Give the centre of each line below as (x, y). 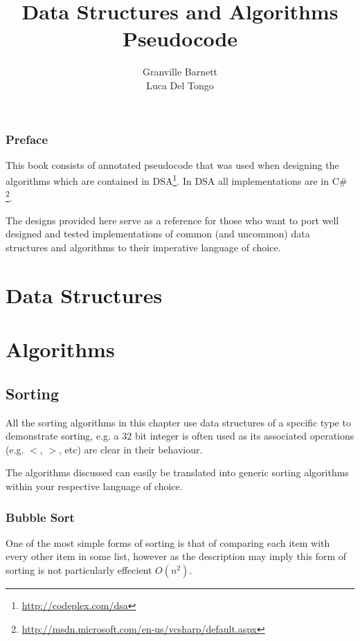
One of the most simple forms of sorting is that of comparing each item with (168, 542)
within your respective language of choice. (94, 486)
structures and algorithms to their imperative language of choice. (143, 247)
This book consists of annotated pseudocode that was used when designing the (172, 164)
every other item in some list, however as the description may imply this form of (176, 556)
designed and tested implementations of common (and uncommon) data (158, 234)
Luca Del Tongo (180, 85)
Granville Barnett (180, 72)
